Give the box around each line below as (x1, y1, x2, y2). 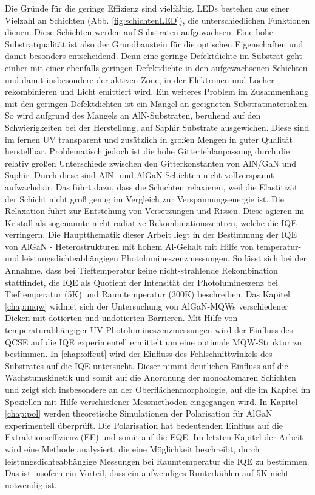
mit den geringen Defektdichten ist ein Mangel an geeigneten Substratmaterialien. (5, 97, 310, 109)
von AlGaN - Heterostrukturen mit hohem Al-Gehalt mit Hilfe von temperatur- (5, 240, 302, 252)
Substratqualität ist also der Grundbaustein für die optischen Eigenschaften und (5, 37, 303, 50)
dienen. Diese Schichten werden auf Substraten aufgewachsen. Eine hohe (5, 26, 274, 38)
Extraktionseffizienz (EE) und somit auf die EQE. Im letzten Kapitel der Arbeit (5, 431, 303, 443)
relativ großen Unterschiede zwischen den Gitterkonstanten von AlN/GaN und (5, 156, 297, 169)
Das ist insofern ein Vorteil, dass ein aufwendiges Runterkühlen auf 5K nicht (5, 466, 289, 479)
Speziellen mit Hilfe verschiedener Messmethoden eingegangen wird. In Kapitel (5, 395, 298, 407)
